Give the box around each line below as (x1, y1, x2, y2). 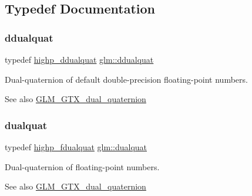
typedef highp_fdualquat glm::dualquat (5, 141, 147, 153)
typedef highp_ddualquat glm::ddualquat (5, 53, 154, 65)
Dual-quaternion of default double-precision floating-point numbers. (5, 73, 248, 85)
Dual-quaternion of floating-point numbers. (5, 160, 160, 173)
